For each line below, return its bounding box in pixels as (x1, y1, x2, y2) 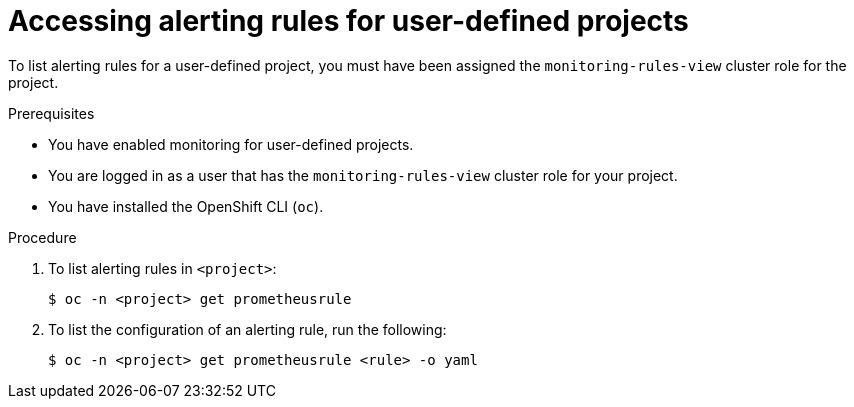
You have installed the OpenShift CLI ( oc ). (48, 197, 324, 215)
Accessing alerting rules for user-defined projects (8, 4, 689, 38)
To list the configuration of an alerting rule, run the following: (48, 320, 447, 338)
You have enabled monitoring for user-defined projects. (48, 135, 414, 153)
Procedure (8, 228, 77, 246)
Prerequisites (8, 104, 95, 122)
